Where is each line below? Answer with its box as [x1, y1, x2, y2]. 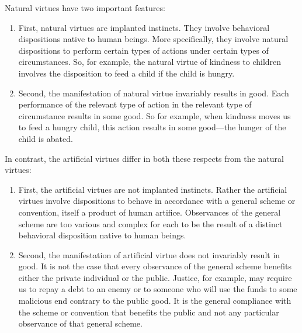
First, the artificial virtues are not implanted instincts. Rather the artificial [18, 183, 287, 195]
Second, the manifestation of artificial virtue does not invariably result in [18, 248, 280, 261]
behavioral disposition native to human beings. [18, 229, 186, 241]
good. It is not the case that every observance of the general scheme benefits [18, 260, 291, 272]
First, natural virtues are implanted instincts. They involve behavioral [18, 21, 270, 33]
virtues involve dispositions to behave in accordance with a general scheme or [18, 195, 296, 207]
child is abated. [18, 132, 73, 144]
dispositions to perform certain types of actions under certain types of [18, 44, 269, 56]
